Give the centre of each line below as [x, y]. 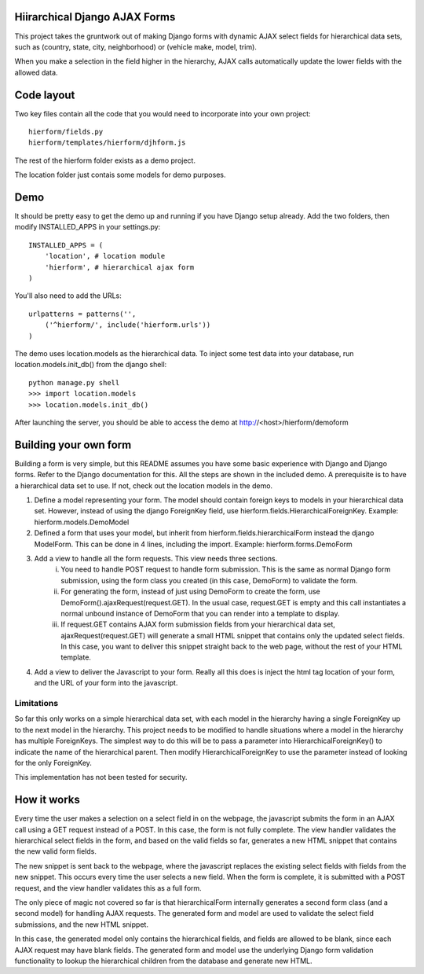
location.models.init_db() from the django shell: [91, 365]
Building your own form [73, 445]
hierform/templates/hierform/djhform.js [107, 143]
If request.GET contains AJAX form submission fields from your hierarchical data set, [198, 624]
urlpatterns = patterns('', [82, 314]
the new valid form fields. [56, 851]
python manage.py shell [74, 382]
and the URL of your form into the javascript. [106, 683]
